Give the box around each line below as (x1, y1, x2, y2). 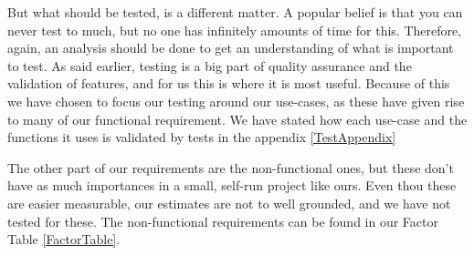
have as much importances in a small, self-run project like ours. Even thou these (7, 176, 457, 195)
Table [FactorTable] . (7, 229, 121, 249)
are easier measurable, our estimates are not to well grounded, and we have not (7, 193, 451, 212)
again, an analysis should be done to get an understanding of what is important (7, 38, 454, 57)
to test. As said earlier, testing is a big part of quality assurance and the (7, 56, 412, 75)
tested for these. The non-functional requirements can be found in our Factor (7, 211, 438, 230)
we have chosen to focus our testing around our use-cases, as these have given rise (7, 91, 465, 110)
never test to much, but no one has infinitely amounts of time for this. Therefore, (7, 20, 462, 39)
